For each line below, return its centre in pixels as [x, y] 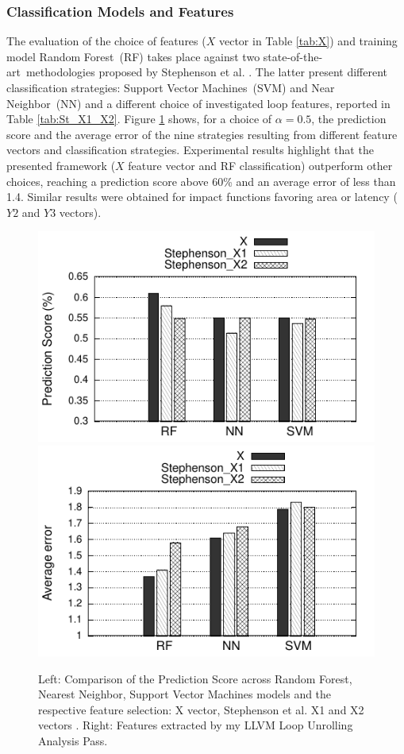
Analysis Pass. [73, 740]
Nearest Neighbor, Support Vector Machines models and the [185, 694]
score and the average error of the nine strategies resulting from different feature [202, 134]
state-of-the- [293, 56]
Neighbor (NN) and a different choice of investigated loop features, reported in [198, 103]
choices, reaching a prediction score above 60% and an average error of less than [201, 181]
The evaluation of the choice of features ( [106, 41]
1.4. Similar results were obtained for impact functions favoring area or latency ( [202, 197]
